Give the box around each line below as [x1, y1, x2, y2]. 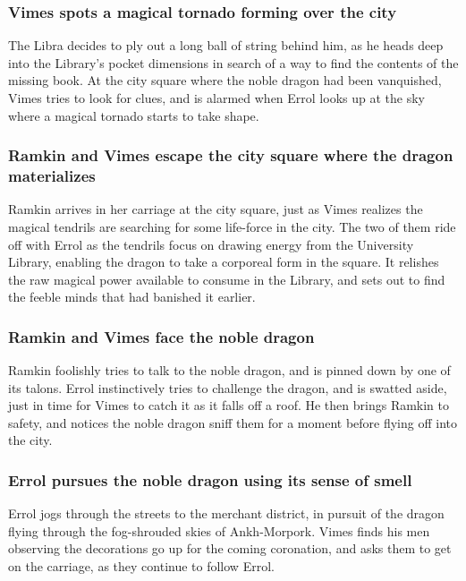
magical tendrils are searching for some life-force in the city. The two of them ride [8, 217, 456, 235]
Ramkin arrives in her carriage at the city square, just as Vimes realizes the [8, 200, 423, 218]
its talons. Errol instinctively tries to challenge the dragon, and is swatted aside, [8, 378, 447, 397]
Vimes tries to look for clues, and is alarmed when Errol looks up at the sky [8, 89, 425, 107]
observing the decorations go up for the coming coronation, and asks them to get [8, 539, 452, 558]
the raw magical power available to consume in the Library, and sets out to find [8, 269, 445, 288]
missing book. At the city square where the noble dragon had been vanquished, [8, 71, 442, 90]
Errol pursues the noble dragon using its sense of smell [8, 469, 412, 491]
